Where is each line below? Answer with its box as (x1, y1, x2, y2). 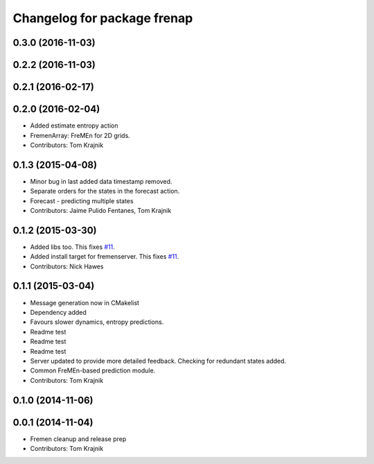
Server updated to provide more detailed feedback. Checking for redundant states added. (30, 356, 287, 365)
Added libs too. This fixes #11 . (30, 243, 116, 251)
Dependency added (30, 308, 87, 316)
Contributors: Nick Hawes (30, 262, 104, 270)
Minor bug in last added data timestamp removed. (30, 177, 172, 185)
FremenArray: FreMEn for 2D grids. (30, 131, 131, 139)
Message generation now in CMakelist (30, 298, 140, 307)
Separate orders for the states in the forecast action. (30, 187, 180, 196)
